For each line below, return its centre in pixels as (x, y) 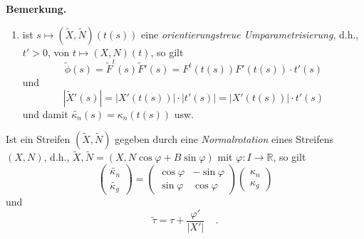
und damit (45, 113)
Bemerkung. (36, 9)
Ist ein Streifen (38, 139)
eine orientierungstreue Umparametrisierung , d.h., (250, 34)
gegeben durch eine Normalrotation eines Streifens (224, 139)
